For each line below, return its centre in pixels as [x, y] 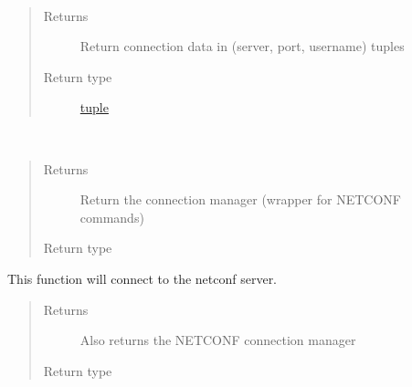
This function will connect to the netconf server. [143, 278]
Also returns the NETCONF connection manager [218, 340]
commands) [112, 217]
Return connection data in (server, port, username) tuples [242, 46]
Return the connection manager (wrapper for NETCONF [240, 199]
